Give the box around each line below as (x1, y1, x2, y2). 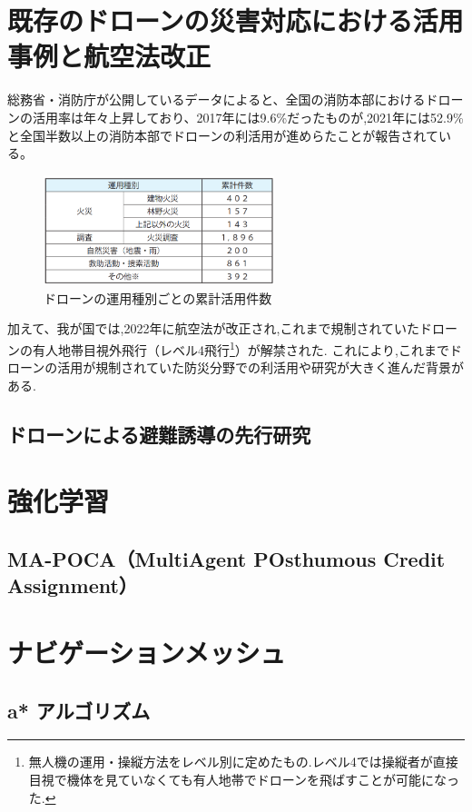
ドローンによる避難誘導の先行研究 (7, 420, 311, 448)
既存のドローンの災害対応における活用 (7, 2, 464, 39)
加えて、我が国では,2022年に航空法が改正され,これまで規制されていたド (7, 319, 432, 338)
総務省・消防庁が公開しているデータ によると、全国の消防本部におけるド (7, 90, 438, 109)
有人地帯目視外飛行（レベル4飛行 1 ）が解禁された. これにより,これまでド (32, 338, 463, 359)
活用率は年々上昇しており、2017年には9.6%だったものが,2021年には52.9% (32, 107, 464, 126)
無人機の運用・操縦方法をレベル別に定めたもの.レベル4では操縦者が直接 (28, 752, 458, 771)
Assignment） (7, 571, 138, 599)
